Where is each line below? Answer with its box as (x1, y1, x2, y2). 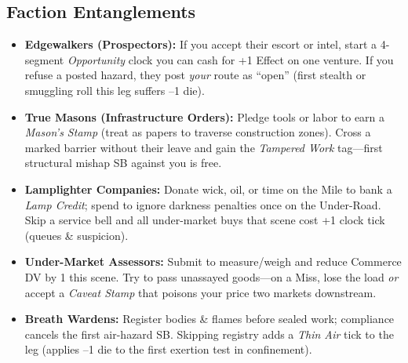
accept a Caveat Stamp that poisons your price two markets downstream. (24, 284, 377, 300)
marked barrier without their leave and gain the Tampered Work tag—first (24, 139, 383, 155)
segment (24, 51, 64, 67)
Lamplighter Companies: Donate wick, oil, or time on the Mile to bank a (24, 180, 392, 197)
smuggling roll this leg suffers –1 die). (24, 82, 205, 98)
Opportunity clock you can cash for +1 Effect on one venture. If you (67, 51, 394, 67)
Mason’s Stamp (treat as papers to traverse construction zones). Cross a (24, 124, 371, 140)
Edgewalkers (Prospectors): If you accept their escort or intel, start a (24, 36, 377, 53)
